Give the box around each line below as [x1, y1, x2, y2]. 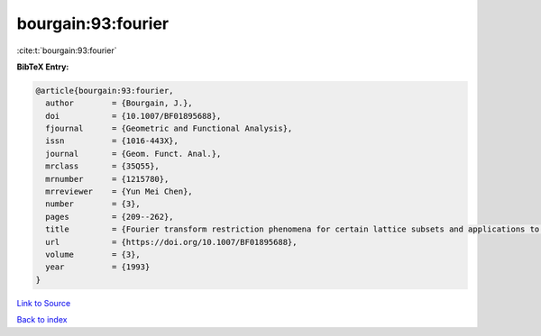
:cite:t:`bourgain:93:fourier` [16, 45, 117, 56]
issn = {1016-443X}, [45, 136, 179, 146]
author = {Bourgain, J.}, [45, 98, 193, 108]
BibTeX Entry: [16, 61, 69, 72]
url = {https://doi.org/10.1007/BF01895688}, [45, 237, 298, 247]
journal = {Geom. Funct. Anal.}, [45, 149, 222, 159]
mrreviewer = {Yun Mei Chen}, [45, 186, 193, 197]
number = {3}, [45, 199, 142, 209]
